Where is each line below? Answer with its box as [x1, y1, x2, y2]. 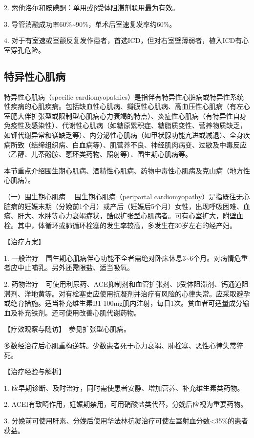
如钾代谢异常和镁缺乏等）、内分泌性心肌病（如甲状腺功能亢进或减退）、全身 [4, 129, 243, 140]
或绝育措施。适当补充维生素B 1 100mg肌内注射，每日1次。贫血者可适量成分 [4, 298, 243, 308]
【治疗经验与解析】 [4, 366, 65, 376]
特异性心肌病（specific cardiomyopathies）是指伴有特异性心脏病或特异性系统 [4, 91, 244, 102]
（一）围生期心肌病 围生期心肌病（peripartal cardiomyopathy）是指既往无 [4, 191, 243, 201]
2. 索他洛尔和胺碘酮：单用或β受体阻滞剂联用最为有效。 [4, 2, 179, 12]
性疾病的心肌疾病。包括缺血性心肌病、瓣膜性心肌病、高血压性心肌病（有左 [4, 101, 243, 111]
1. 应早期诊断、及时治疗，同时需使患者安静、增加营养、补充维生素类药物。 [4, 382, 244, 393]
